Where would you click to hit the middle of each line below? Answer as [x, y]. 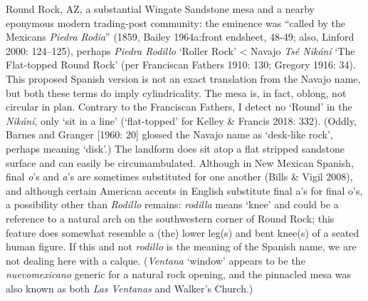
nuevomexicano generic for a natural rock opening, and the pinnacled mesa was [179, 274]
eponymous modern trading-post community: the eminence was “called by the [176, 22]
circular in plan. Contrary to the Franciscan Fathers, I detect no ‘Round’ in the [179, 107]
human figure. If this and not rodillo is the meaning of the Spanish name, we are [181, 246]
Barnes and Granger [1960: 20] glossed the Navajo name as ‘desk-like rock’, [169, 134]
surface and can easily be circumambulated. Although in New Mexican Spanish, [180, 162]
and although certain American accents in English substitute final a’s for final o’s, [184, 190]
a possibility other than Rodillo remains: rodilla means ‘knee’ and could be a [172, 204]
